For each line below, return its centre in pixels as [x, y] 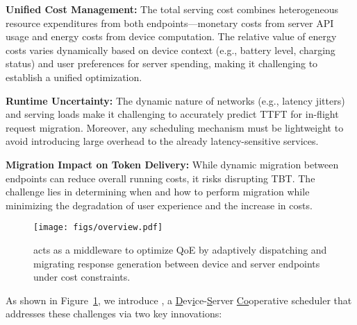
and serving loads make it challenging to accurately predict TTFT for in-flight [172, 114]
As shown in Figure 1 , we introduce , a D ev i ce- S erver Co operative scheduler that [179, 300]
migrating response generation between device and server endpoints [177, 263]
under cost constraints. [82, 277]
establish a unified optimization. [74, 77]
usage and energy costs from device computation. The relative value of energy [171, 36]
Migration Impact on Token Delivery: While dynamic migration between [172, 164]
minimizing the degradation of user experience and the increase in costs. [159, 205]
